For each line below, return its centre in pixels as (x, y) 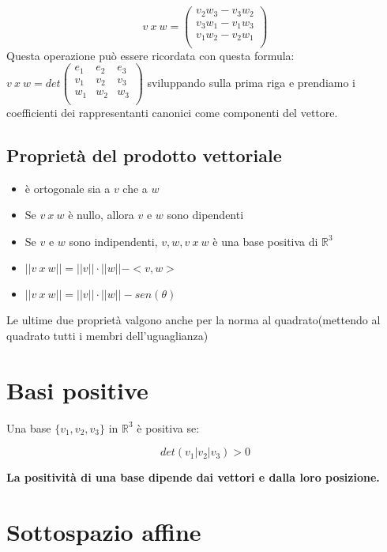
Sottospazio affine (104, 531)
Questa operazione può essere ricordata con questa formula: (150, 55)
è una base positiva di (265, 241)
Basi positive (77, 389)
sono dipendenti (205, 215)
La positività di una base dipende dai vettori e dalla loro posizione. (193, 477)
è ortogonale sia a (68, 188)
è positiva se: (168, 427)
